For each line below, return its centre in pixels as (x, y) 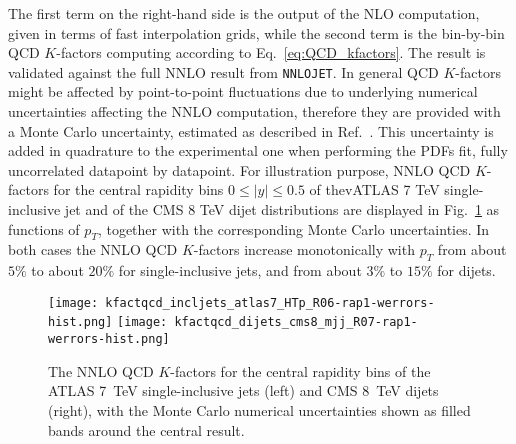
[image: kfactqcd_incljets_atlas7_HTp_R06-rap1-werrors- (241, 302)
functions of (44, 228)
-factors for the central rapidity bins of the (300, 370)
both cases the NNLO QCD (93, 249)
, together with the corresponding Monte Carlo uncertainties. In (293, 228)
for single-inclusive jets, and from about (240, 270)
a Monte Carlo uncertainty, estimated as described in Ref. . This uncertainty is (251, 130)
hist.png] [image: (108, 322)
